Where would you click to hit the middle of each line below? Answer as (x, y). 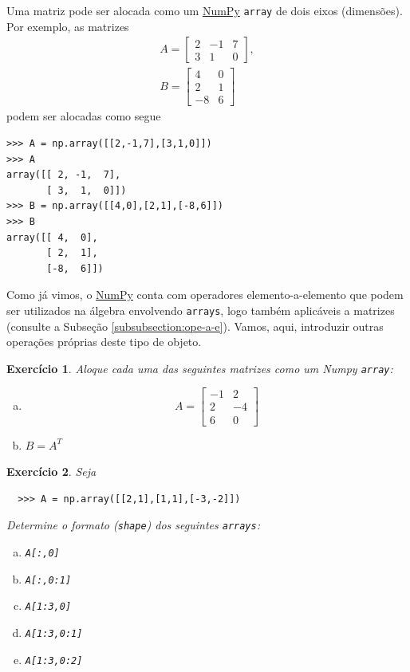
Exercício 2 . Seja (51, 472)
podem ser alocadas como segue (84, 116)
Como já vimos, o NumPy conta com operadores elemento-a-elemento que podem (205, 295)
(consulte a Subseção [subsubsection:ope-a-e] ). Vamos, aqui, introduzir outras (195, 326)
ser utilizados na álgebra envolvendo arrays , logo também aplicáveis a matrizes (201, 310)
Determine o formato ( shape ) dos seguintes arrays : (133, 525)
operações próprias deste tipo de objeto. (104, 342)
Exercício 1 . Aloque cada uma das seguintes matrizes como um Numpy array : (200, 368)
